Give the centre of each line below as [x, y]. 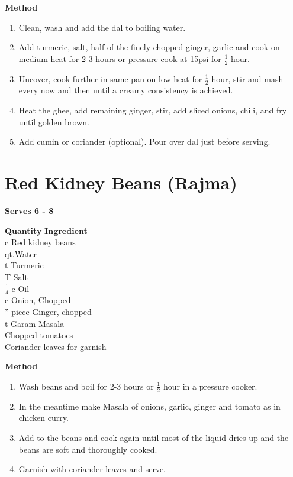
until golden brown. [54, 121]
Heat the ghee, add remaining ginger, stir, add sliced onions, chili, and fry [153, 110]
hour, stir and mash [247, 78]
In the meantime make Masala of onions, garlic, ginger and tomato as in [149, 406]
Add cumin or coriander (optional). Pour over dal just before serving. [144, 142]
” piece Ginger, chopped [48, 311]
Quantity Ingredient [46, 230]
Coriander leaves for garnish [56, 346]
